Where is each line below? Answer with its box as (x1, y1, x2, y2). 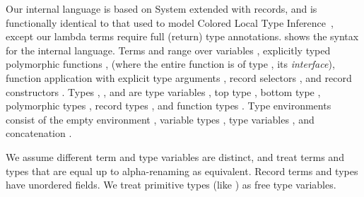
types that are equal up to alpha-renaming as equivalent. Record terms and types (6, 163, 358, 178)
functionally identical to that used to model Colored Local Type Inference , (6, 15, 334, 30)
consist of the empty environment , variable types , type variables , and (6, 112, 315, 126)
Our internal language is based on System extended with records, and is (6, 1, 317, 16)
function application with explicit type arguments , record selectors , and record (6, 70, 352, 85)
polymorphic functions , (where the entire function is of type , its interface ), (6, 56, 335, 71)
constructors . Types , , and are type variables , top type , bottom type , (6, 84, 321, 99)
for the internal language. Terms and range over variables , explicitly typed (6, 42, 331, 57)
